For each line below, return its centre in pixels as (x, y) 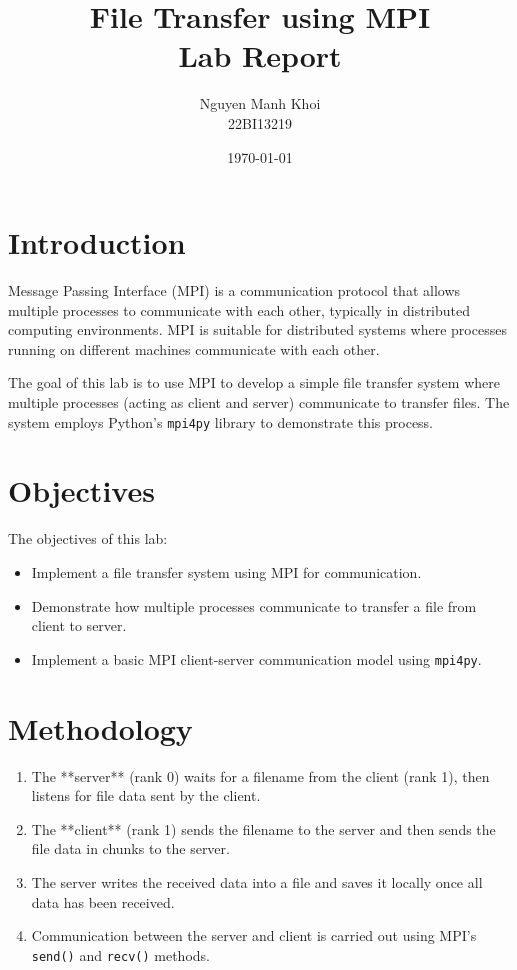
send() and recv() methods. (120, 954)
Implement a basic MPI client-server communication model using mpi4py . (256, 658)
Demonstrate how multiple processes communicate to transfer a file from (254, 605)
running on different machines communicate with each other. (194, 348)
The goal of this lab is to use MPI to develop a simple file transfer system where (254, 382)
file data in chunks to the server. (130, 848)
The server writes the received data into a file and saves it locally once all (257, 881)
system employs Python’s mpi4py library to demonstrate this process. (221, 421)
